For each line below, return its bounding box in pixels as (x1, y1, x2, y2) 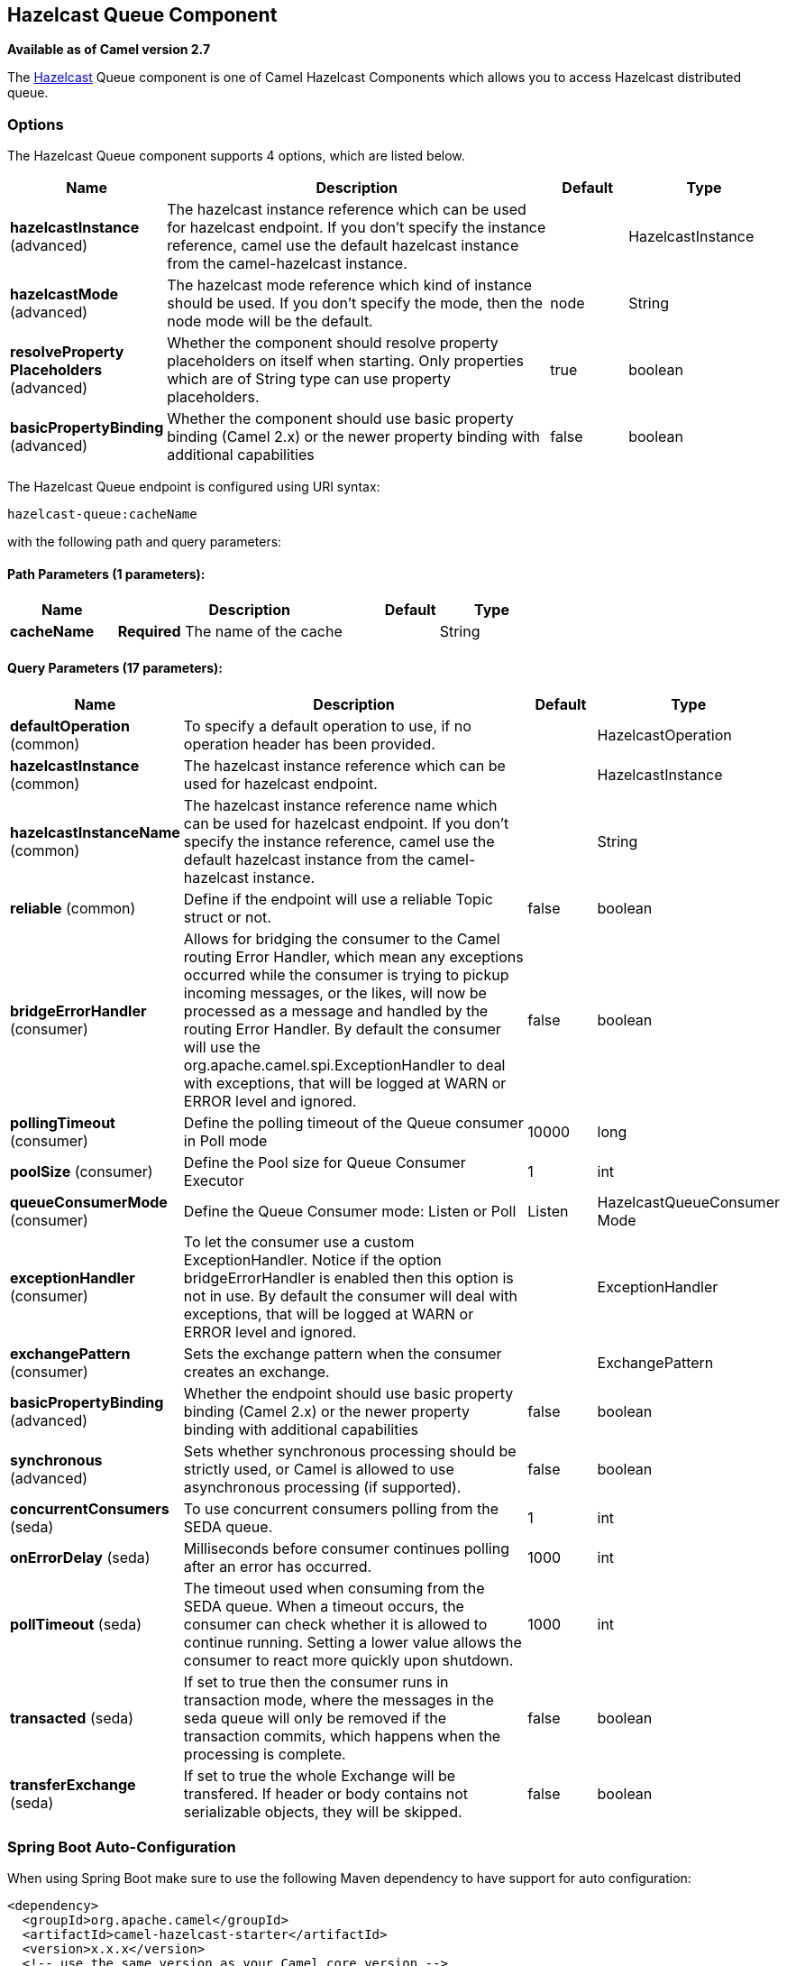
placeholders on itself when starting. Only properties (167, 352, 524, 371)
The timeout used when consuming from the (183, 1578, 485, 1597)
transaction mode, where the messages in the (183, 1690, 494, 1709)
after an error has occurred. (183, 1557, 372, 1576)
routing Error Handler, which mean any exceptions (183, 947, 524, 966)
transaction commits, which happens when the (183, 1726, 501, 1745)
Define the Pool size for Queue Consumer (183, 1153, 466, 1171)
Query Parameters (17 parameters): (7, 660, 223, 675)
